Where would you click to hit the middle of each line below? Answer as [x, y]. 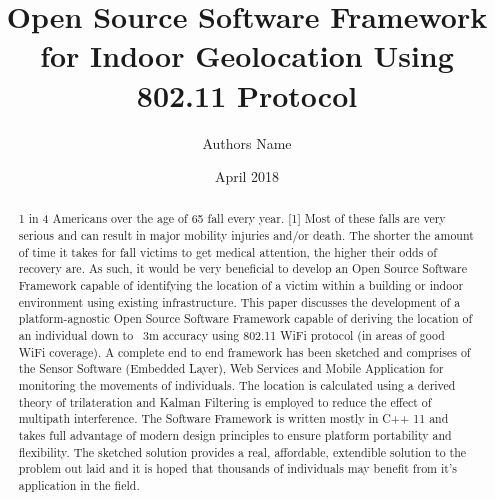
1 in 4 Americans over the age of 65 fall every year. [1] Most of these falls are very [232, 218]
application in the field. [79, 484]
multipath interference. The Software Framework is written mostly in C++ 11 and [233, 418]
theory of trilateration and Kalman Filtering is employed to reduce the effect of [225, 401]
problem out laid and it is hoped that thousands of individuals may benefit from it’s [237, 468]
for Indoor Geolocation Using [247, 55]
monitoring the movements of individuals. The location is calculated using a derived [237, 385]
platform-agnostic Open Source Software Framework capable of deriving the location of [245, 318]
